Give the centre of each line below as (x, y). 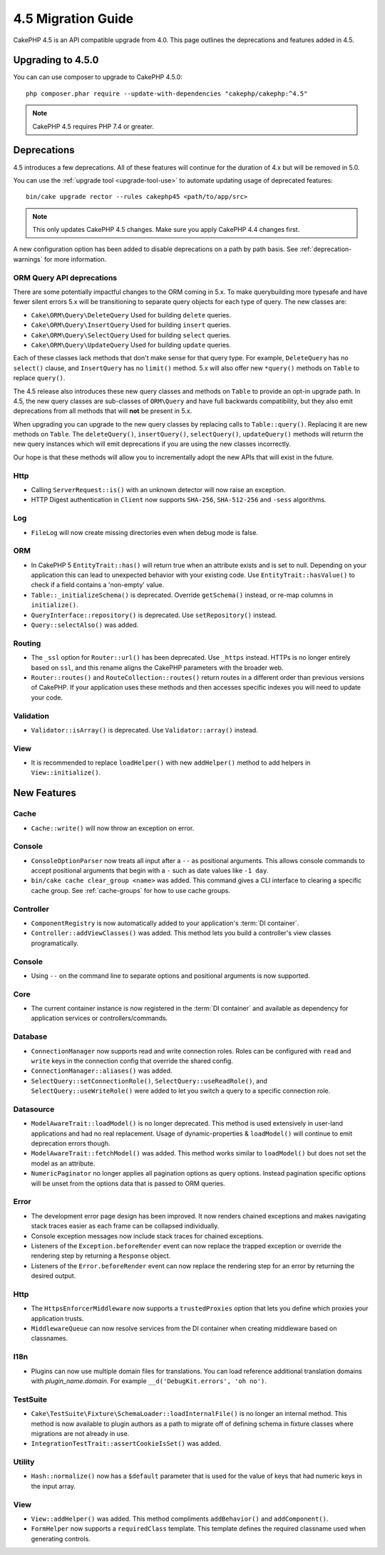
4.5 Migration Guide (73, 19)
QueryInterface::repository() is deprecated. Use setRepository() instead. (154, 615)
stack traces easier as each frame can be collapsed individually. (125, 1226)
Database (30, 1036)
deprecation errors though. (71, 1143)
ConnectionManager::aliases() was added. (102, 1071)
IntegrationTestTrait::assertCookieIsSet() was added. (126, 1444)
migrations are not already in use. (80, 1433)
